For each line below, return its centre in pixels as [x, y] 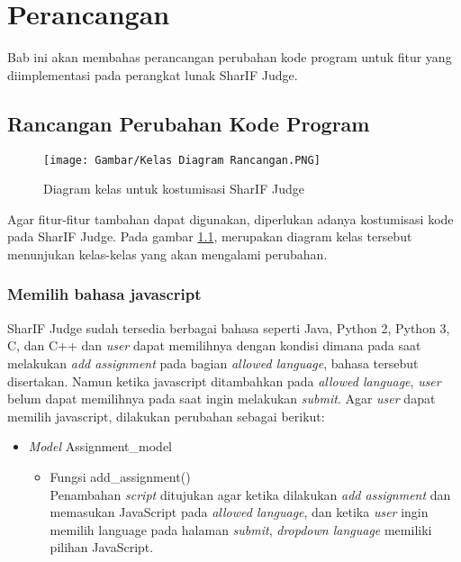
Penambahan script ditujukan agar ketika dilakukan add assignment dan [250, 494]
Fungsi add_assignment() [120, 476]
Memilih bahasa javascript [104, 294]
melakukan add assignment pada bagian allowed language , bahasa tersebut [213, 363]
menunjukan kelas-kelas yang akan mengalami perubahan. [167, 254]
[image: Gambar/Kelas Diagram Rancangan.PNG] [182, 160]
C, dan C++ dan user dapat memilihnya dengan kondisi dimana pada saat [214, 345]
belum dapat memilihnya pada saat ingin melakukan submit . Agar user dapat [221, 399]
